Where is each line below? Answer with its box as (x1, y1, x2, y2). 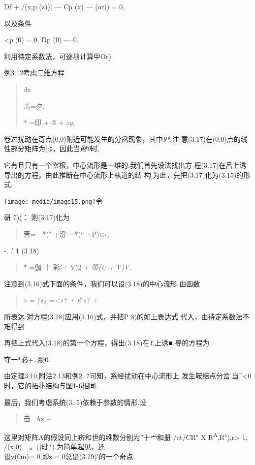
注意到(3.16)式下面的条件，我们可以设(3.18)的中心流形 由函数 (4, 278, 200, 288)
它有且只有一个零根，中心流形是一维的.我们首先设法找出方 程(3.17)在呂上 (4, 159, 240, 170)
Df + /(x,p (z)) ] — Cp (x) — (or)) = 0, (4, 1, 125, 11)
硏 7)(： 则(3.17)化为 (4, 212, 69, 222)
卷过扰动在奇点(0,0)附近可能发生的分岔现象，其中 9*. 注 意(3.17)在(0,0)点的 (4, 133, 241, 144)
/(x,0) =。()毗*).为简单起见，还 (4, 441, 105, 451)
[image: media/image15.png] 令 (4, 195, 103, 206)
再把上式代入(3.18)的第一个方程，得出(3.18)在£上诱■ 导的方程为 (4, 338, 210, 348)
